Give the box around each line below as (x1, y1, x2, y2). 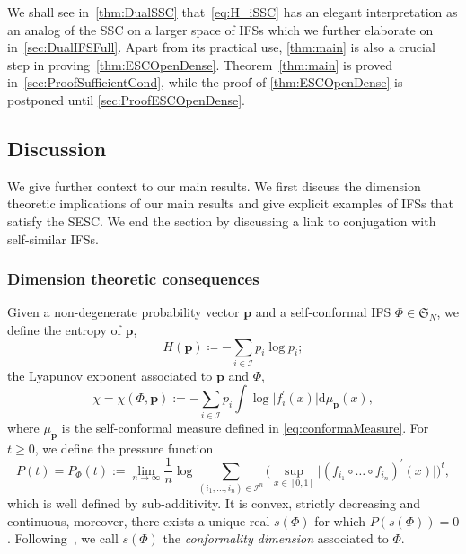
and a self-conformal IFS (255, 303, 391, 321)
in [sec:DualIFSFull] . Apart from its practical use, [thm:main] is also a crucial (7, 38, 435, 57)
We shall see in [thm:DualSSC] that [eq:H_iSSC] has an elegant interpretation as (7, 3, 458, 21)
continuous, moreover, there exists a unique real (7, 511, 270, 530)
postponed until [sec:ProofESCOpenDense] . (7, 90, 245, 109)
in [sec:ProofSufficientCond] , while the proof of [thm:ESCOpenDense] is (7, 73, 403, 92)
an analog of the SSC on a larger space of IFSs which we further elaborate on (7, 20, 434, 39)
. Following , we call (7, 529, 119, 548)
